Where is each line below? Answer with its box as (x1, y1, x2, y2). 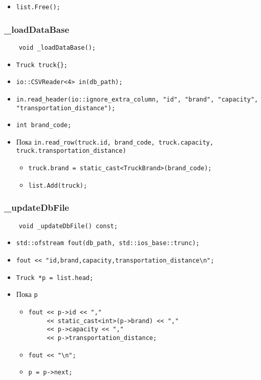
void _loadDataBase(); (18, 44, 96, 51)
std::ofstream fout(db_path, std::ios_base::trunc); (16, 239, 200, 247)
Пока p (16, 289, 38, 299)
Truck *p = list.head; (16, 274, 94, 282)
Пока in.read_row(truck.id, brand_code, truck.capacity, (16, 136, 214, 147)
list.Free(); (16, 4, 60, 11)
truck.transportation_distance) (16, 147, 126, 155)
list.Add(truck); (28, 182, 88, 189)
